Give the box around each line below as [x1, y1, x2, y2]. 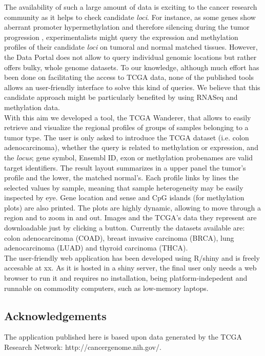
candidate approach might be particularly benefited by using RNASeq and [4, 92, 238, 102]
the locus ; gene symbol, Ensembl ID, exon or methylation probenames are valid [4, 152, 253, 162]
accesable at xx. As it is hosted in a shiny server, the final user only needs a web [4, 262, 257, 273]
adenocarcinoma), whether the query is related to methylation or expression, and [4, 142, 258, 153]
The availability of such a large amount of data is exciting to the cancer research [4, 2, 257, 12]
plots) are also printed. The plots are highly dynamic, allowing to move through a [4, 202, 261, 213]
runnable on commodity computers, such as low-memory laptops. [4, 282, 209, 293]
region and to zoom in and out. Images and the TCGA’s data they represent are [4, 212, 257, 223]
